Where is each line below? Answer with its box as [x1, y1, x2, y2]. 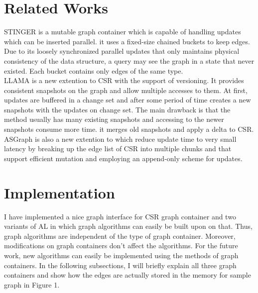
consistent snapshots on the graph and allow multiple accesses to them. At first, [4, 85, 248, 95]
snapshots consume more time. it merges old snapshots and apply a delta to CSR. [4, 124, 254, 134]
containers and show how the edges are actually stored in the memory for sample [4, 270, 251, 280]
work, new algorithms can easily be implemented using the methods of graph [4, 250, 239, 260]
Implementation [4, 182, 115, 202]
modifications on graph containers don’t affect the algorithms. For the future [4, 240, 238, 251]
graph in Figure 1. [4, 279, 60, 290]
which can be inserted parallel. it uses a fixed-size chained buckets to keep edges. [4, 36, 250, 46]
